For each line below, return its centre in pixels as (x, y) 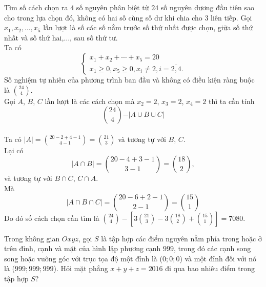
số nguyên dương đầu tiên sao (208, 7)
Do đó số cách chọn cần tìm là (52, 218)
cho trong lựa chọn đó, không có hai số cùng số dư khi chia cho (103, 17)
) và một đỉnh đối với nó (218, 258)
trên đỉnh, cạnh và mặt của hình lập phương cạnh (83, 248)
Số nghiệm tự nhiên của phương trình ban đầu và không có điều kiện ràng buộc (129, 79)
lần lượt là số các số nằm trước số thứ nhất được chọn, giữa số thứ (148, 27)
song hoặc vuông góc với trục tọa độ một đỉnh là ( (83, 258)
